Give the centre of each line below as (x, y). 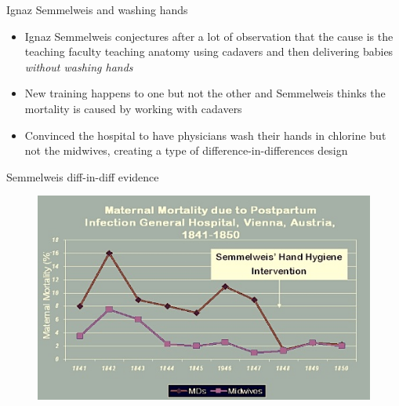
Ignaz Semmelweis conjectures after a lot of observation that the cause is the (209, 36)
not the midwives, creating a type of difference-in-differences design (186, 150)
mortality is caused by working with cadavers (133, 108)
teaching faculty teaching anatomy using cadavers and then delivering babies (209, 51)
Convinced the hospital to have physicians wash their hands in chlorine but (205, 135)
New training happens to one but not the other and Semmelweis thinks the (205, 93)
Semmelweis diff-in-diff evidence (83, 176)
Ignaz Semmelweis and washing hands (97, 9)
